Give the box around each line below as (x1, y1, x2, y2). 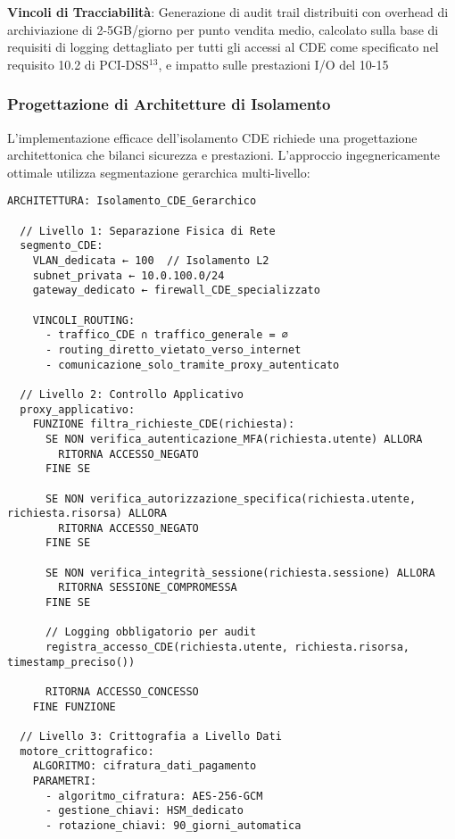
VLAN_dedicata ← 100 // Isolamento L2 (32, 254, 269, 267)
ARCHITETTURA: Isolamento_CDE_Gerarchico (7, 195, 257, 208)
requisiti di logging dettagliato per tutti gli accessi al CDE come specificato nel (7, 37, 439, 56)
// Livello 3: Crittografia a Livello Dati (20, 730, 282, 743)
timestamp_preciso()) (7, 655, 136, 669)
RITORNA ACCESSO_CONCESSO (45, 685, 199, 699)
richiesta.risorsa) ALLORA (7, 507, 167, 520)
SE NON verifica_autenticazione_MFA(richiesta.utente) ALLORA (45, 432, 423, 445)
